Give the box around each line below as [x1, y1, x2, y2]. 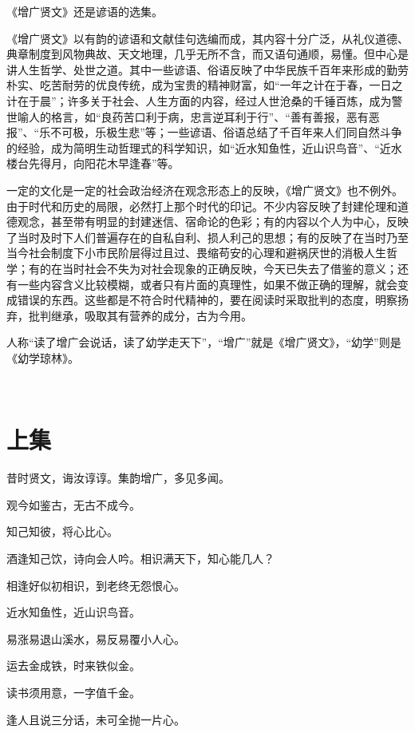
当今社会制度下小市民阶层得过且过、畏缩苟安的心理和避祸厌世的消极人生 [6, 244, 386, 261]
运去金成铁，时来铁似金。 [6, 657, 140, 674]
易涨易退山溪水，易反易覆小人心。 [6, 630, 185, 647]
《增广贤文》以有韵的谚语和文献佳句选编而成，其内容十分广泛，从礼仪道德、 [6, 30, 409, 46]
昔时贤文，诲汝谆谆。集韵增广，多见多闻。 [6, 470, 230, 486]
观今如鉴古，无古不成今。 [6, 496, 140, 513]
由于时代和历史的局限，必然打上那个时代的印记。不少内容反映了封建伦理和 [6, 197, 397, 214]
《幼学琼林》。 [6, 349, 79, 366]
